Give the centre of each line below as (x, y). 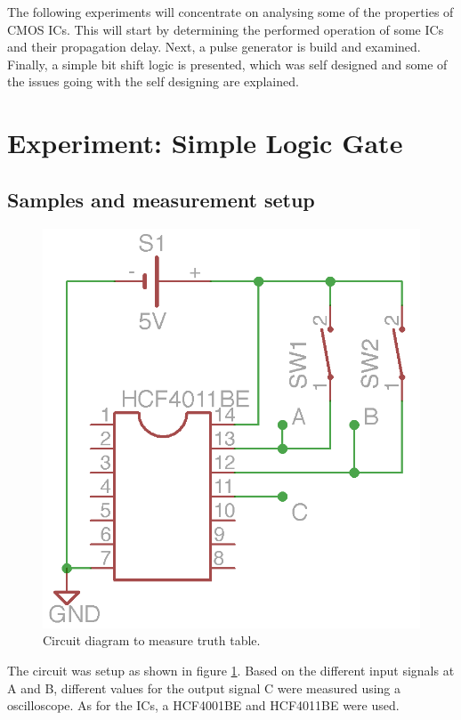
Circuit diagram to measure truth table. (152, 640)
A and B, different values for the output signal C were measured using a (204, 688)
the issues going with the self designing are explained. (153, 81)
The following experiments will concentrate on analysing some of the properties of (230, 12)
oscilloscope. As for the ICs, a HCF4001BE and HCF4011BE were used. (203, 705)
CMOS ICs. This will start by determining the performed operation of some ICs (226, 29)
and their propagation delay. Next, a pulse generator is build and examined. (214, 47)
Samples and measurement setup (161, 199)
